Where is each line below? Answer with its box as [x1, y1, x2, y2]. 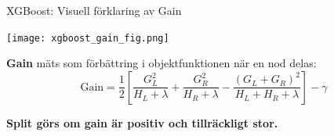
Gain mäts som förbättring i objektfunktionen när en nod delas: [6, 55, 317, 71]
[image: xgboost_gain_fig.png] [6, 32, 169, 44]
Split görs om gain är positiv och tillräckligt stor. [6, 114, 278, 131]
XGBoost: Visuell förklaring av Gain [6, 2, 182, 18]
